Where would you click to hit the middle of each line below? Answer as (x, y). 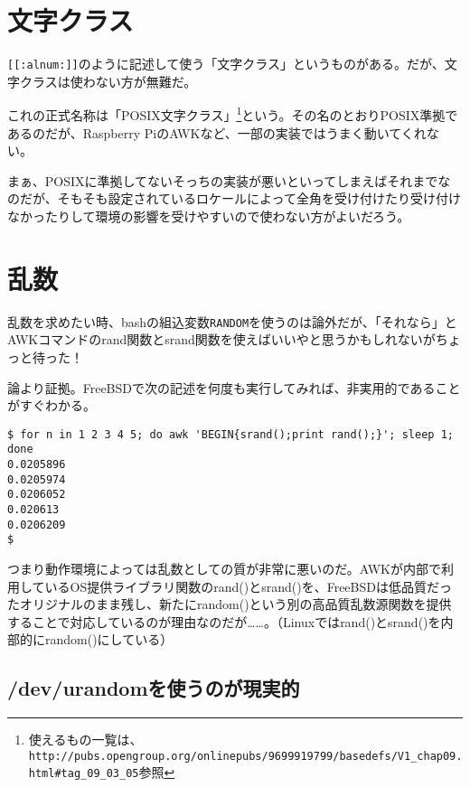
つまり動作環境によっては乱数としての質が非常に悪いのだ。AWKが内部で (224, 568)
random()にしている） (109, 639)
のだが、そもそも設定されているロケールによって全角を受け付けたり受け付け (234, 198)
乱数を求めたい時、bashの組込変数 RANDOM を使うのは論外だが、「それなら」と (232, 321)
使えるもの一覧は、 (85, 740)
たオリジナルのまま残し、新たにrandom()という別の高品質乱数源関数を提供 (230, 604)
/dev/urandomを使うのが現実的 (154, 688)
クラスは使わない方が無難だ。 (108, 81)
